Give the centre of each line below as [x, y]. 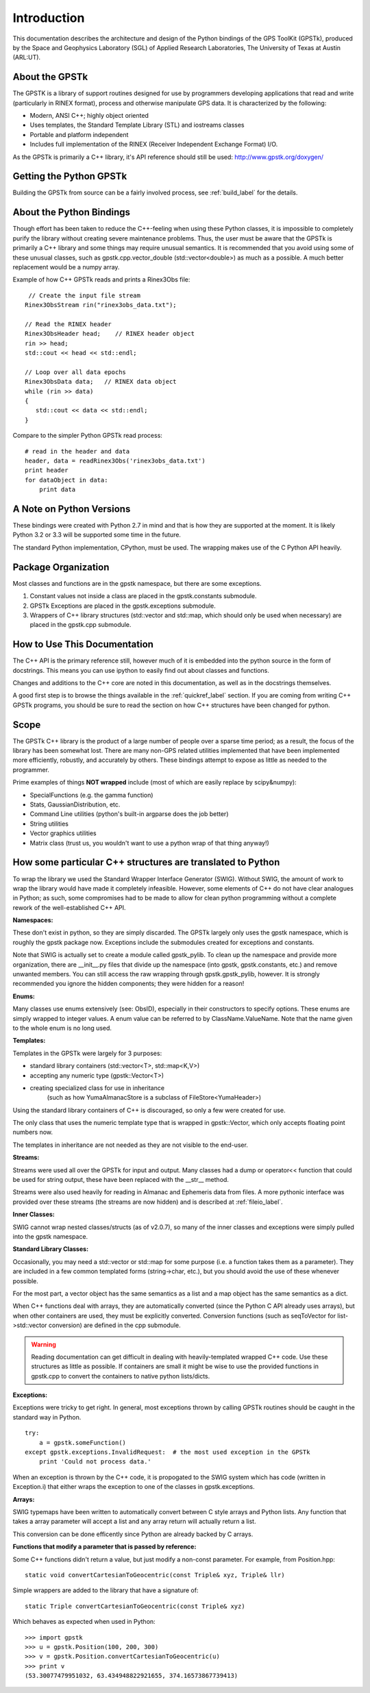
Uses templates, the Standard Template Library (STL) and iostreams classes [137, 125]
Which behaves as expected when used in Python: [84, 1622]
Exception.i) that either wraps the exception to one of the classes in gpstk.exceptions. [134, 1487]
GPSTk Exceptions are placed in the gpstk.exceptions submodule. [123, 606]
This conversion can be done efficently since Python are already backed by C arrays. [133, 1534]
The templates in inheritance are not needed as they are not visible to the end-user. [130, 1145]
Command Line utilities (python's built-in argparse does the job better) [129, 814]
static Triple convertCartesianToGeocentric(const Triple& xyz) [135, 1606]
